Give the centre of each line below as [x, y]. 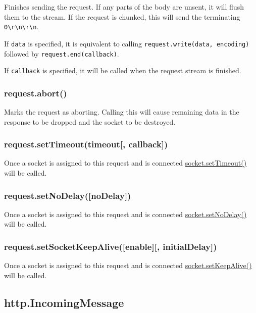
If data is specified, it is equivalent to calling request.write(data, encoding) [127, 43]
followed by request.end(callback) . [62, 53]
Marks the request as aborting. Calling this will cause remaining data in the [122, 112]
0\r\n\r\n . [21, 27]
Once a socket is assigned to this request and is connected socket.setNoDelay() [125, 214]
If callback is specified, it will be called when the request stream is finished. [123, 70]
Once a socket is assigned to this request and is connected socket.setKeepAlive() [128, 265]
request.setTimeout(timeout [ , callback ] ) [86, 144]
